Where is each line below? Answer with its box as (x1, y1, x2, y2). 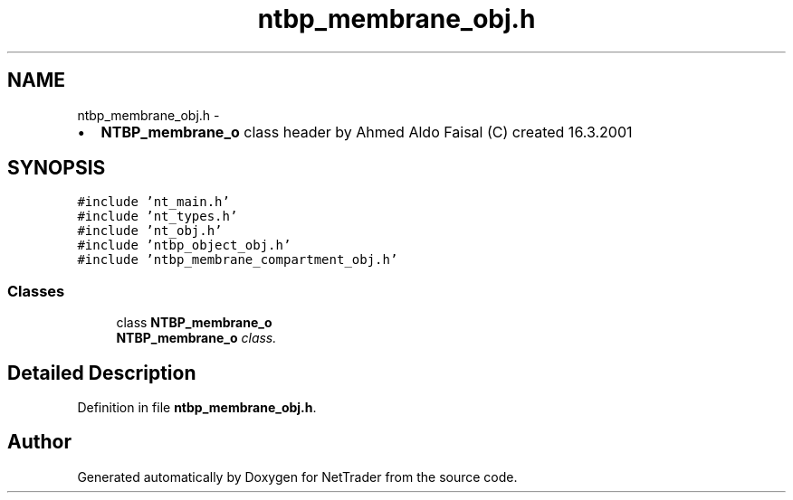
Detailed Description (7, 361, 196, 384)
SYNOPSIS (7, 156, 106, 180)
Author (7, 430, 72, 454)
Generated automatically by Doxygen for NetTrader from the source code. (77, 468, 518, 485)
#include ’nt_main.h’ (77, 194, 230, 210)
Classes (7, 281, 65, 300)
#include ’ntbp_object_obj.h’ (77, 238, 291, 253)
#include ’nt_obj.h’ (77, 223, 223, 239)
